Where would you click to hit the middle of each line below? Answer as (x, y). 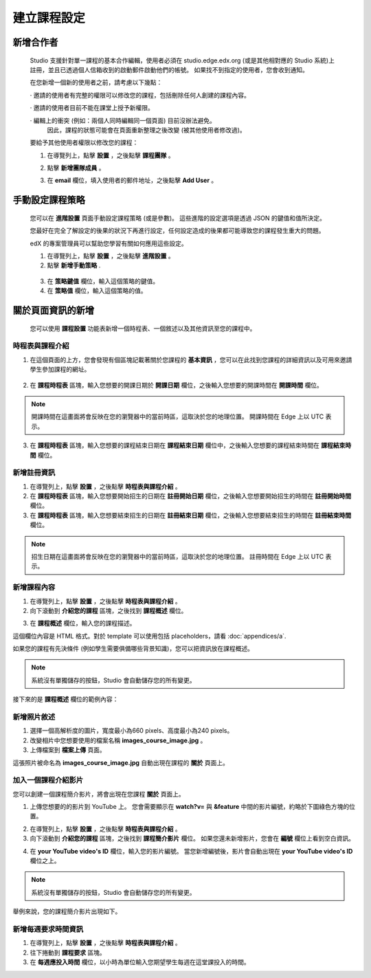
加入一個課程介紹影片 (48, 780)
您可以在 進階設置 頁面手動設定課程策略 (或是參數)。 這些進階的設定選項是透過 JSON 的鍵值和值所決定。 (178, 218)
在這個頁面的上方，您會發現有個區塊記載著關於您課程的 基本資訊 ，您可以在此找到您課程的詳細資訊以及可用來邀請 (191, 359)
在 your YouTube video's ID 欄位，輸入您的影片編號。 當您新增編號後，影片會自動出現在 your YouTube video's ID (191, 851)
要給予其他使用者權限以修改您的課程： (84, 143)
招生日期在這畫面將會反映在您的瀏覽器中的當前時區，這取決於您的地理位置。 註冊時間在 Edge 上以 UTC (178, 556)
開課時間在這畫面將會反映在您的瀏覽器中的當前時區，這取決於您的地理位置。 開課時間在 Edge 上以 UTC (178, 416)
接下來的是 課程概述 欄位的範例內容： (66, 699)
